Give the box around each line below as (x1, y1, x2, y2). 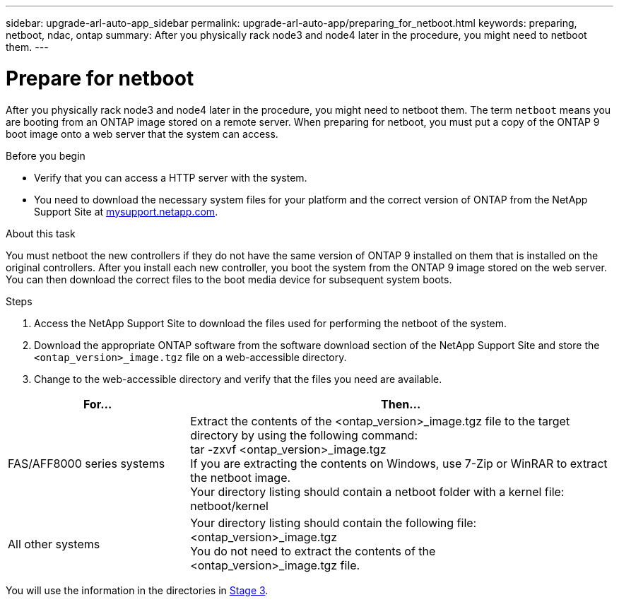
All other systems (8, 536, 100, 551)
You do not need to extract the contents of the (190, 543, 436, 558)
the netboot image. (190, 470, 291, 485)
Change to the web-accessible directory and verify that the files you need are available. (34, 372, 442, 385)
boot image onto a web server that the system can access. (6, 127, 278, 140)
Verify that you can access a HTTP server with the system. (34, 171, 307, 184)
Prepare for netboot (6, 66, 194, 90)
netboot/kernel (190, 498, 269, 513)
